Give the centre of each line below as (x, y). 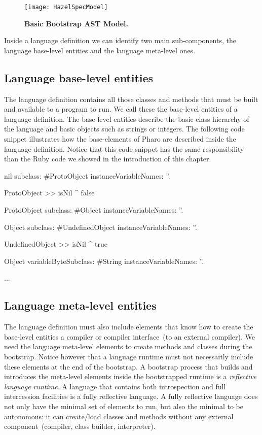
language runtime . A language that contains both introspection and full (115, 386)
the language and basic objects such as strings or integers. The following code (124, 129)
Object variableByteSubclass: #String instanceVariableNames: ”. (104, 261)
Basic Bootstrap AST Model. (76, 23)
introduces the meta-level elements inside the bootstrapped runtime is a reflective (130, 376)
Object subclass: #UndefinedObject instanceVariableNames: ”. (101, 227)
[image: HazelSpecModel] (66, 7)
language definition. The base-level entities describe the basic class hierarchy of (127, 119)
